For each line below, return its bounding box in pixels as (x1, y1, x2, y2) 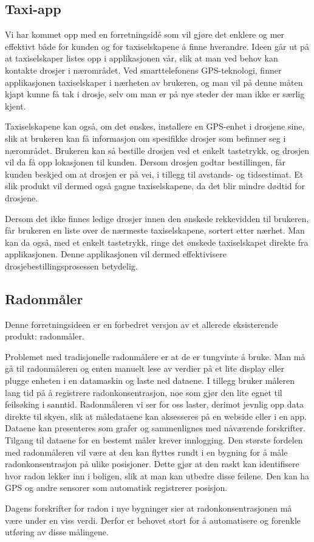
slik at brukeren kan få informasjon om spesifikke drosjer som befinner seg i (5, 131, 286, 144)
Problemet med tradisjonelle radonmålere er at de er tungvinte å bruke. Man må (5, 350, 305, 363)
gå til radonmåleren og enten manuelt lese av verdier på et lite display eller (5, 362, 284, 375)
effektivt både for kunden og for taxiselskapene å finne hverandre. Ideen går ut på (5, 40, 309, 52)
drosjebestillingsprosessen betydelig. (5, 259, 138, 272)
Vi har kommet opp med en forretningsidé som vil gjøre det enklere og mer (5, 28, 285, 41)
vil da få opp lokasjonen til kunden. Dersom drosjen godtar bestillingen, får (5, 156, 285, 169)
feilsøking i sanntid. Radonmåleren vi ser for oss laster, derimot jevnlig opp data (5, 398, 304, 411)
